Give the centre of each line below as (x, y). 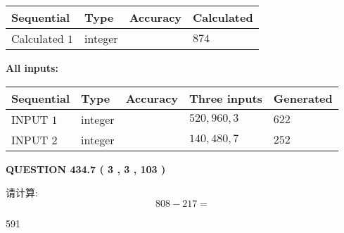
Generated (303, 98)
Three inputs (226, 98)
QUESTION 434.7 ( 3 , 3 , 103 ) (86, 169)
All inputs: (32, 68)
